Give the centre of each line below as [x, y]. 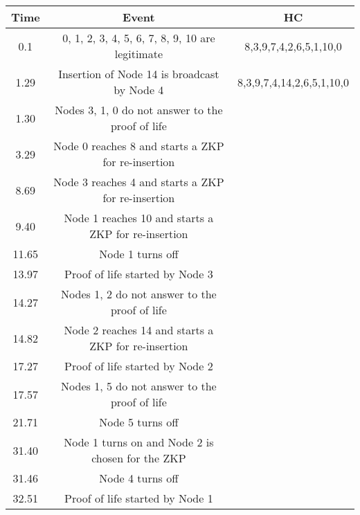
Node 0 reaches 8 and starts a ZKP [139, 146]
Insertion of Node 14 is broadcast [139, 74]
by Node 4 [139, 90]
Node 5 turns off [139, 422]
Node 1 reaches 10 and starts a [139, 218]
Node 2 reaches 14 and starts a [139, 330]
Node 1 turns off [139, 254]
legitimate [139, 54]
